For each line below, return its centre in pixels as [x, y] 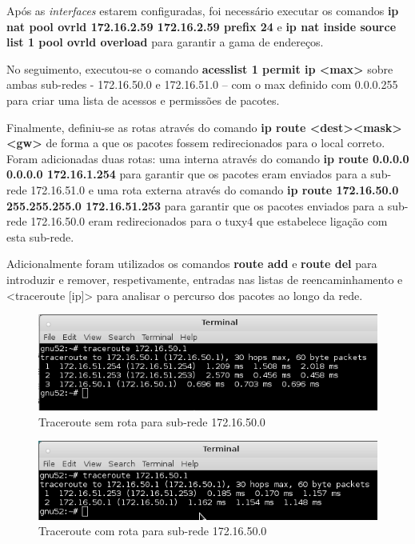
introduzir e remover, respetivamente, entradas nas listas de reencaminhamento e [205, 279]
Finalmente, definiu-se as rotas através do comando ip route [156, 127]
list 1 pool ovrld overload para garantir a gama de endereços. [165, 42]
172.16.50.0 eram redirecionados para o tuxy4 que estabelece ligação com [209, 221]
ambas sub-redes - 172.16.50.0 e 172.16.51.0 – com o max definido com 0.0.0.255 [202, 84]
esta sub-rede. [40, 236]
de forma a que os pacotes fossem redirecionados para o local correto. [215, 143]
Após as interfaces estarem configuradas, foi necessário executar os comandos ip [203, 10]
